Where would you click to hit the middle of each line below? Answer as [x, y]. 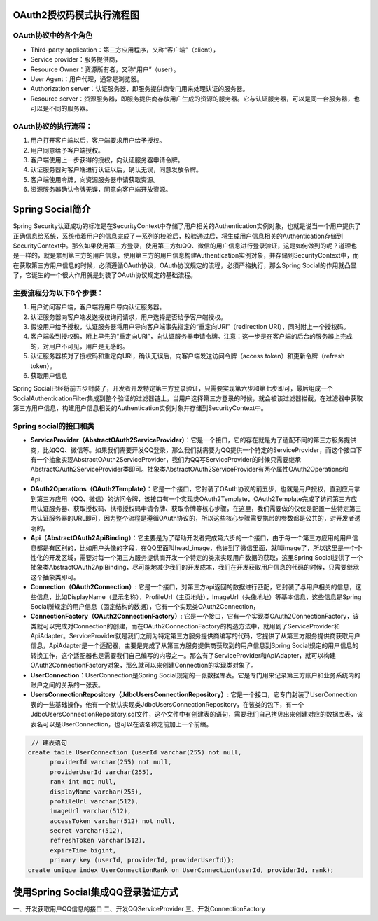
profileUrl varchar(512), [94, 801]
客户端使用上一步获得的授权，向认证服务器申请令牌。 [107, 160]
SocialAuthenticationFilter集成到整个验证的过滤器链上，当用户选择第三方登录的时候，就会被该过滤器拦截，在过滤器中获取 [188, 398]
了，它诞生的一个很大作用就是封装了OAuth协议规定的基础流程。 [105, 275]
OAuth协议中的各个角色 [53, 36]
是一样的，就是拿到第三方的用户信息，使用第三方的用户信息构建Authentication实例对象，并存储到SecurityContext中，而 [186, 255]
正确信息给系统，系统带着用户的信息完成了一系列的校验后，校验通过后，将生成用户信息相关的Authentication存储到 [178, 236]
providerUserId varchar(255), [102, 772]
